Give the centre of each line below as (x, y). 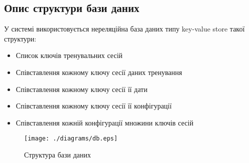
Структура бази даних (58, 155)
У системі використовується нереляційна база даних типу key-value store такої (125, 29)
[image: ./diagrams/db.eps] (71, 139)
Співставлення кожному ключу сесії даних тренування (99, 72)
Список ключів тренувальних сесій (69, 55)
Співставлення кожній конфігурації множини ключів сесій (105, 122)
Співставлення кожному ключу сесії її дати (82, 89)
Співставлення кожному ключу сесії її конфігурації (94, 106)
